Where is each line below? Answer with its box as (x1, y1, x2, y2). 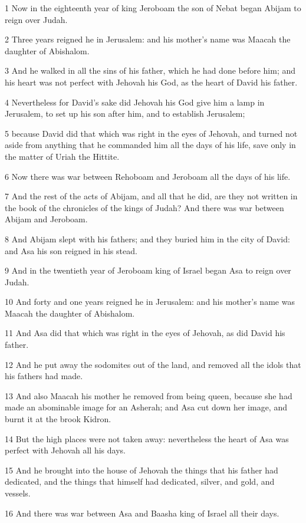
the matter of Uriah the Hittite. (5, 150, 120, 162)
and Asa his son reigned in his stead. (5, 244, 137, 256)
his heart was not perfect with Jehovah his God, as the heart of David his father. (5, 75, 298, 88)
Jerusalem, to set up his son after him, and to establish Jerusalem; (5, 107, 245, 120)
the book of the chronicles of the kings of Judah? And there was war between (5, 201, 284, 213)
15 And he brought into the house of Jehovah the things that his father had (5, 463, 278, 476)
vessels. (5, 487, 31, 499)
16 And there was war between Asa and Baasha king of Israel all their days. (5, 506, 279, 519)
